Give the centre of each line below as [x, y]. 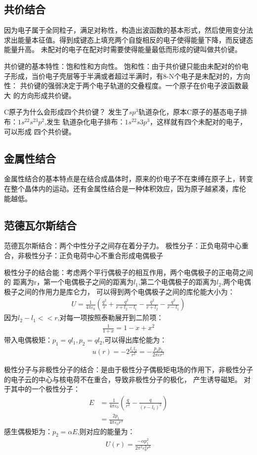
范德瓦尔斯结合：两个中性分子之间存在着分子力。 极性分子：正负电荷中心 [123, 246]
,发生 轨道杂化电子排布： [85, 121]
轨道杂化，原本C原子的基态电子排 [193, 112]
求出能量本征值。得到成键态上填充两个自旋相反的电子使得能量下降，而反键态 [128, 39]
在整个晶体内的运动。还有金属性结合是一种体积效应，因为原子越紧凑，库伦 [125, 188]
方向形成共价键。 [48, 95]
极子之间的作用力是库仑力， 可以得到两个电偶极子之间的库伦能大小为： [119, 291]
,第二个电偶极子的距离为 [177, 282]
